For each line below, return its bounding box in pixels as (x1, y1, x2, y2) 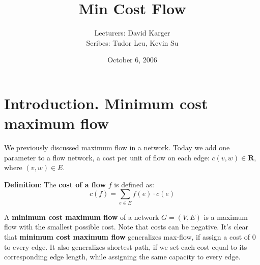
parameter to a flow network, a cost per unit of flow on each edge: (4, 152, 210, 162)
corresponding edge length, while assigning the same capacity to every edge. (4, 251, 241, 262)
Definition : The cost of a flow (4, 179, 106, 189)
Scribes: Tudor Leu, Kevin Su (86, 37, 179, 48)
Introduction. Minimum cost (4, 92, 208, 113)
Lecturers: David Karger (94, 27, 170, 38)
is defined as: (114, 179, 154, 189)
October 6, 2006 (107, 54, 157, 65)
